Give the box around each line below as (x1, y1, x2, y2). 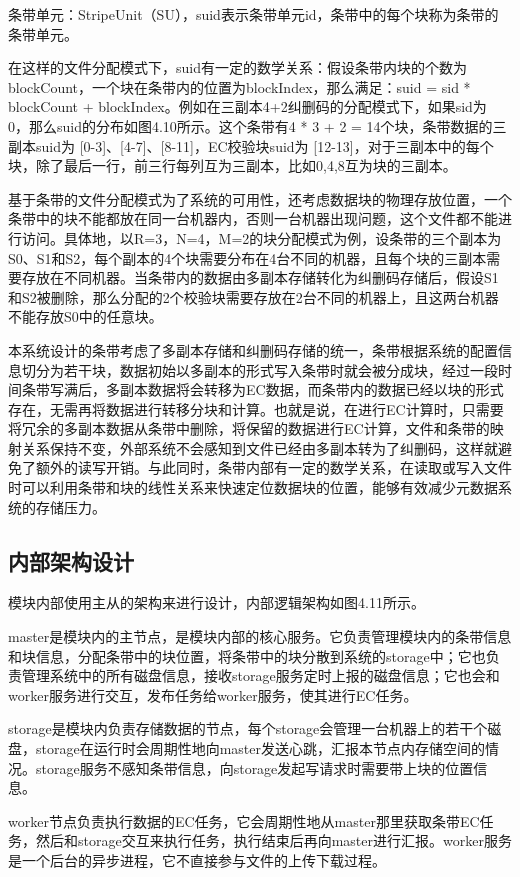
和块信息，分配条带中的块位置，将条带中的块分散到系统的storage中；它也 (8, 645, 486, 666)
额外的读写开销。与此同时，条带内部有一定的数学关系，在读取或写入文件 (35, 457, 512, 478)
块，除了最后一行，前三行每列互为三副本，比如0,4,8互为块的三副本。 (8, 155, 457, 176)
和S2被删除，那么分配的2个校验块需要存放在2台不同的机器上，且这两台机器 (8, 286, 499, 307)
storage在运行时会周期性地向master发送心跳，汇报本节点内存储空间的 (35, 738, 485, 759)
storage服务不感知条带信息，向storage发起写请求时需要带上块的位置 (35, 757, 474, 778)
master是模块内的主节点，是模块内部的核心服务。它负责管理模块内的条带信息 (8, 626, 512, 647)
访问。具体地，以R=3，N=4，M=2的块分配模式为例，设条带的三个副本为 (21, 227, 502, 248)
